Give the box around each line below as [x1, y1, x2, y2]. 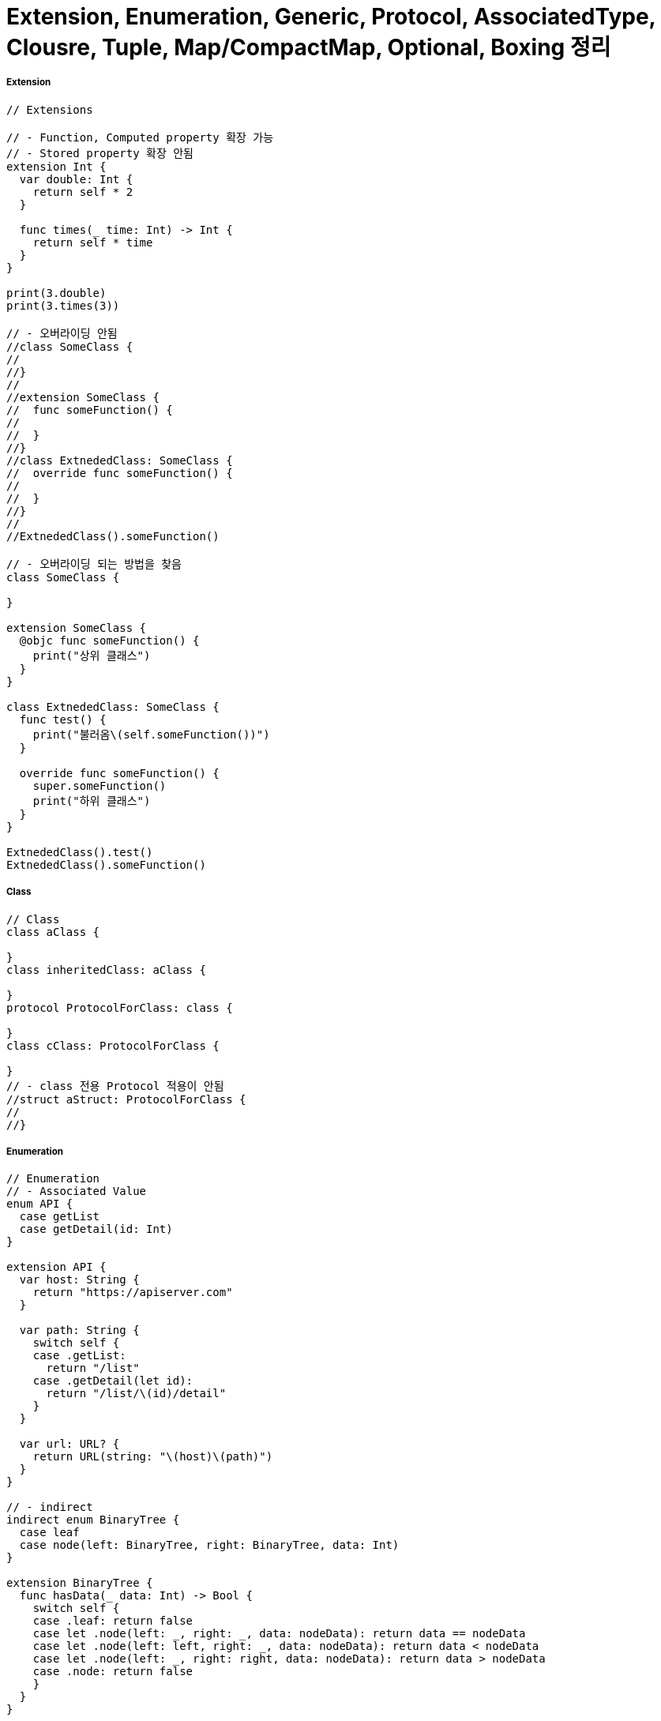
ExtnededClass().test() [6, 845, 153, 859]
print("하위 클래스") [32, 794, 151, 807]
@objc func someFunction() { [19, 633, 200, 647]
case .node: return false [32, 1665, 193, 1678]
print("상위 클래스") [32, 648, 151, 662]
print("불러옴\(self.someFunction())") [32, 727, 270, 741]
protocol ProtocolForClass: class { [6, 1001, 233, 1014]
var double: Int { [19, 172, 133, 186]
